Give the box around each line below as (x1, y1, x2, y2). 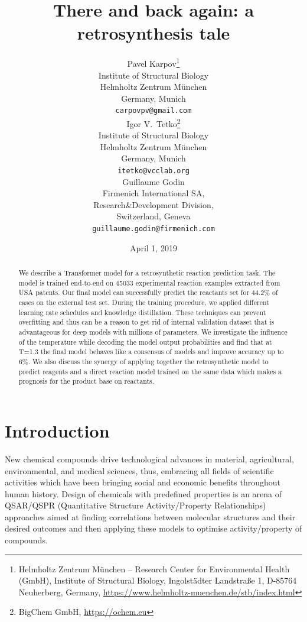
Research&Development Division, (93, 198, 214, 210)
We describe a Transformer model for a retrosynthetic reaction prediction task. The (18, 268, 276, 278)
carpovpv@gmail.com (115, 106, 192, 115)
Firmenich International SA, (102, 187, 205, 199)
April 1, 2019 (130, 241, 177, 254)
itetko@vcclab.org (117, 167, 190, 176)
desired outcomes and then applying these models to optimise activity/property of (5, 522, 302, 534)
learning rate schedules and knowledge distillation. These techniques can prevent (18, 307, 266, 317)
